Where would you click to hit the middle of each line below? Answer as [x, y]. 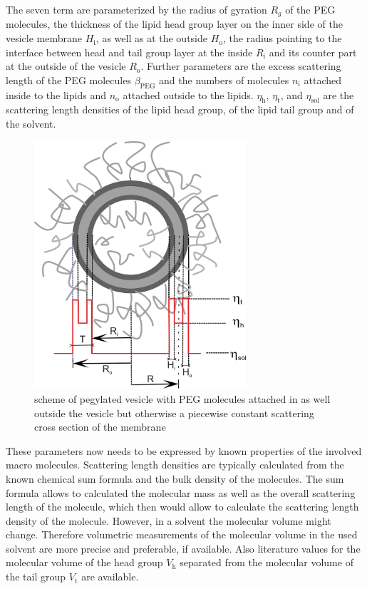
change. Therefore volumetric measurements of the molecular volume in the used [182, 534]
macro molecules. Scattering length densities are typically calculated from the [175, 465]
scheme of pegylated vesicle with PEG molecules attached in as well [182, 398]
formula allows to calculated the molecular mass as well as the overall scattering [181, 492]
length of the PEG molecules [68, 80]
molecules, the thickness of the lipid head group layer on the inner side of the [174, 24]
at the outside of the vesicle [66, 66]
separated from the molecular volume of [267, 562]
